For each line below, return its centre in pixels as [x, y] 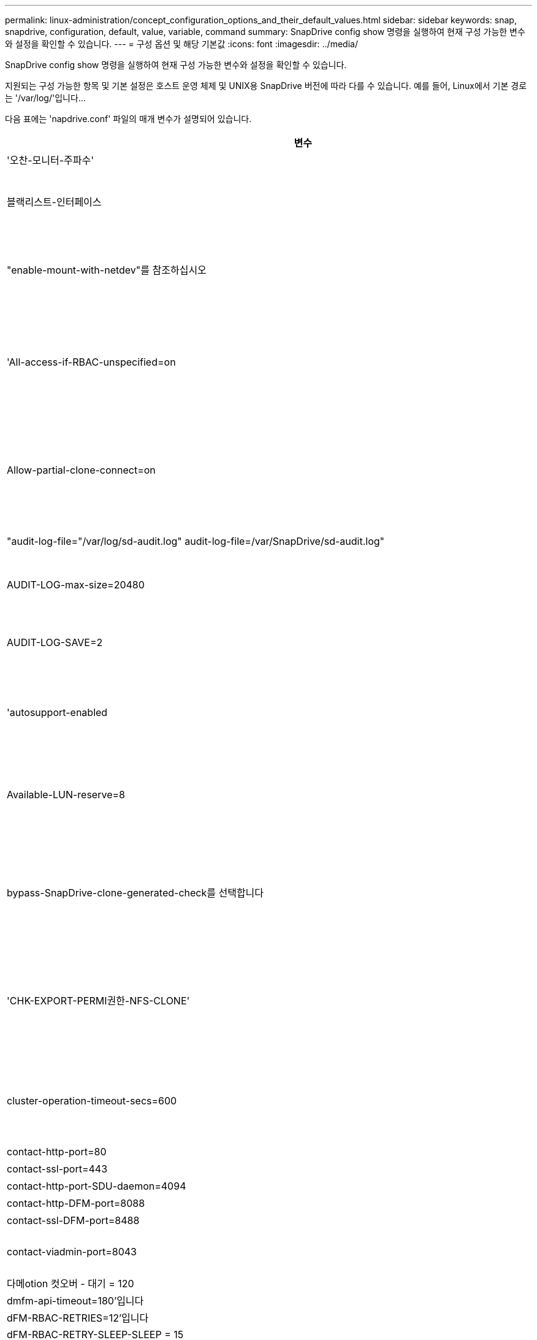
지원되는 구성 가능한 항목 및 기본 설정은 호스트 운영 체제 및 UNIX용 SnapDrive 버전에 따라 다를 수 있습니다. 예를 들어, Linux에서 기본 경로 [266, 86]
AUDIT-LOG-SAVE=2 [55, 642]
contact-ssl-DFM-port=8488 [73, 1220]
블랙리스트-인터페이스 [54, 202]
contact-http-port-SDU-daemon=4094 [97, 1186]
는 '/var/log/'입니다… [45, 98]
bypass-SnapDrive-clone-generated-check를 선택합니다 [135, 893]
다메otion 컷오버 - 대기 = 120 [70, 1284]
